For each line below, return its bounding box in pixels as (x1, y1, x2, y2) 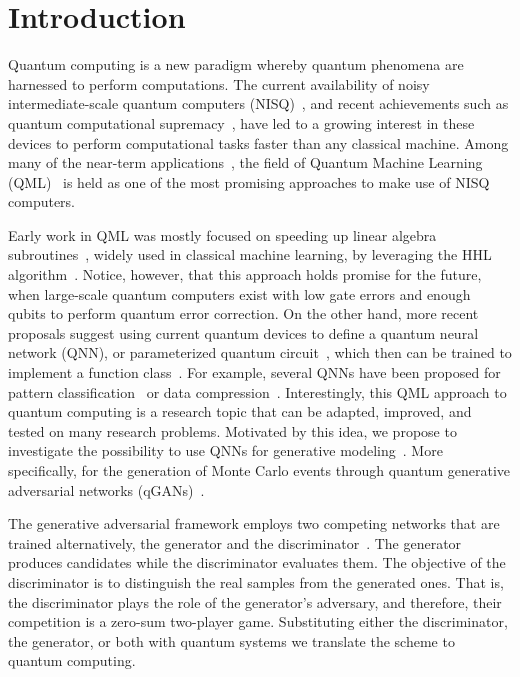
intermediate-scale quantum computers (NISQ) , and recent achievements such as (8, 93, 509, 114)
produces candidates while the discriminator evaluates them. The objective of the (8, 552, 506, 573)
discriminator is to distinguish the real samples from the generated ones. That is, (8, 571, 504, 592)
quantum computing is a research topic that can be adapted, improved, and (8, 401, 472, 422)
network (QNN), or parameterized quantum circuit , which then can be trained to (8, 342, 512, 363)
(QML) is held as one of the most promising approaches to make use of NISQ (8, 171, 490, 192)
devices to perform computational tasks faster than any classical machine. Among (8, 132, 509, 153)
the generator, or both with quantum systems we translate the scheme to (8, 630, 455, 651)
